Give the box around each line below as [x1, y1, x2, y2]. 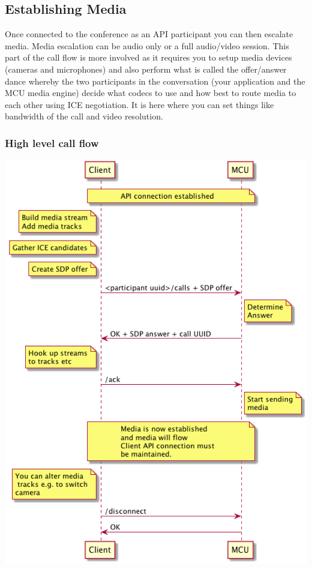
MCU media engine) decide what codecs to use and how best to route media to [5, 86, 296, 99]
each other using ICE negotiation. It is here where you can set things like [5, 98, 274, 110]
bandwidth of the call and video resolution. [5, 110, 163, 122]
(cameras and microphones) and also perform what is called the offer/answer [5, 62, 287, 75]
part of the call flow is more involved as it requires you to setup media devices [5, 51, 292, 64]
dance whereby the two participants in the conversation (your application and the [5, 74, 305, 87]
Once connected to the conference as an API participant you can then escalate [5, 28, 293, 40]
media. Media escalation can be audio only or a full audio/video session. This [5, 39, 289, 52]
